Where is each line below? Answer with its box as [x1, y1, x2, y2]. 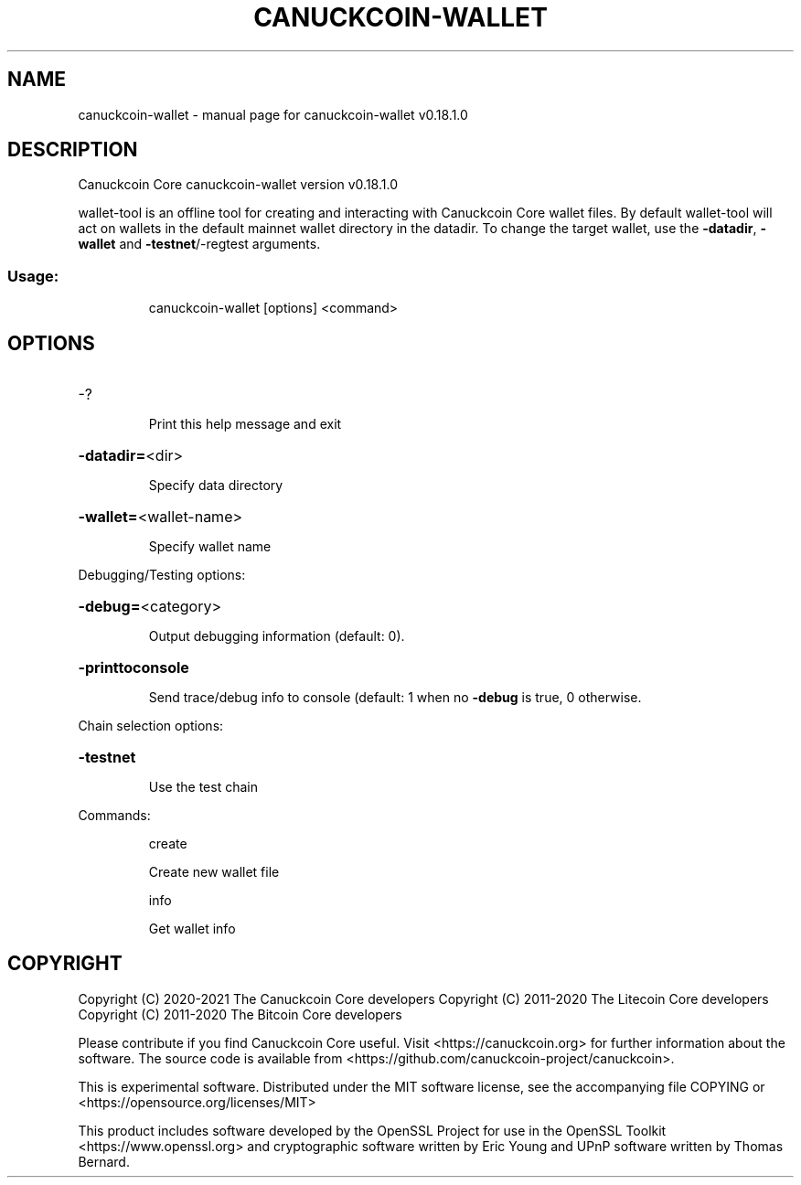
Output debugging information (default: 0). [148, 628, 405, 645]
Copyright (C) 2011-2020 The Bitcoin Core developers [78, 1006, 402, 1022]
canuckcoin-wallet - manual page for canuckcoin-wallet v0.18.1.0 [78, 106, 468, 123]
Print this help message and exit [148, 416, 342, 432]
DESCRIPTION [7, 138, 138, 162]
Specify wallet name [148, 539, 272, 555]
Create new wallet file [148, 864, 280, 881]
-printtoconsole [78, 658, 189, 678]
